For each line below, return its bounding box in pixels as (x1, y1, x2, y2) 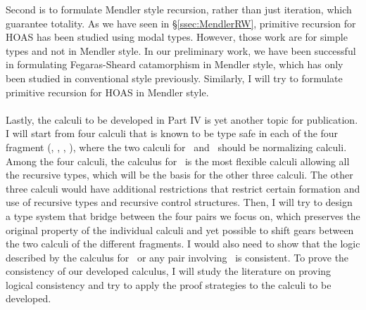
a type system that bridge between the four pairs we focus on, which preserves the (6, 208, 360, 223)
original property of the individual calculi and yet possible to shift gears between (6, 222, 354, 237)
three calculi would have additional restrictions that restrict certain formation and (6, 181, 360, 195)
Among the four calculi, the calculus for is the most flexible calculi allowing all (6, 153, 350, 168)
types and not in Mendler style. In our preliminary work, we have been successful (6, 43, 356, 58)
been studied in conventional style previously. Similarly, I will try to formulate (6, 70, 343, 85)
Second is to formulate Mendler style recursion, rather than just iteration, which (6, 2, 352, 16)
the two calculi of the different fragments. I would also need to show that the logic (6, 236, 360, 251)
